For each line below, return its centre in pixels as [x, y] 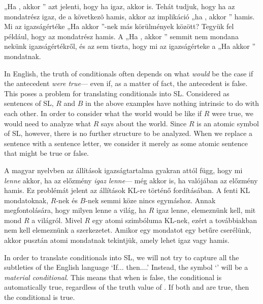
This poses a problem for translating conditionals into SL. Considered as [117, 93]
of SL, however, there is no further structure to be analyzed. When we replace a [128, 133]
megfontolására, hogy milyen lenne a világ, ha [75, 210]
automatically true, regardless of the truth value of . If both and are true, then [127, 287]
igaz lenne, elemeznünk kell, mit [206, 210]
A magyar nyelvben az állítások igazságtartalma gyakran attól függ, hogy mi [123, 170]
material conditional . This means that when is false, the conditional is [113, 277]
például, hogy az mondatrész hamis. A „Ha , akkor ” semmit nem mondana [121, 36]
